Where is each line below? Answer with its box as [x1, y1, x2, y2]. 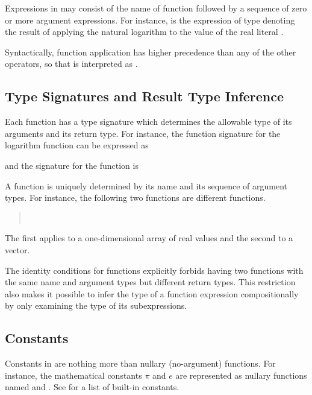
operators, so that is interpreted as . [5, 57, 138, 70]
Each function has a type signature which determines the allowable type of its [5, 115, 292, 128]
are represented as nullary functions [175, 368, 307, 381]
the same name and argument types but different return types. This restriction [5, 276, 296, 288]
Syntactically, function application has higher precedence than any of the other [5, 45, 296, 58]
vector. [5, 243, 30, 256]
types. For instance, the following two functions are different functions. [5, 191, 266, 204]
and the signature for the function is [5, 159, 139, 171]
